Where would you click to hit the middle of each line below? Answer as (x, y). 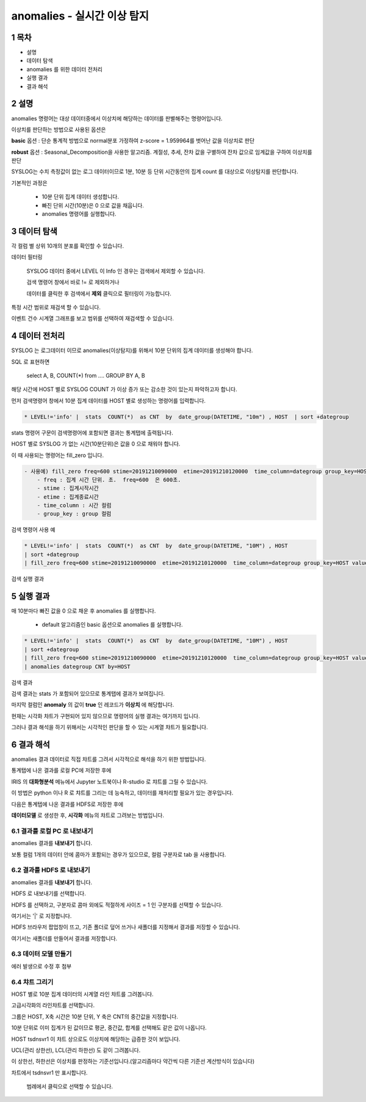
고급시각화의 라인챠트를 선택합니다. (53, 1005)
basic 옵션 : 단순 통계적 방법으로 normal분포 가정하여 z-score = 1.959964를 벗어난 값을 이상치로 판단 (133, 141)
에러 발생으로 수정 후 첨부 (41, 966)
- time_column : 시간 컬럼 (74, 506)
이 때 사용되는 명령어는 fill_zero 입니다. (58, 455)
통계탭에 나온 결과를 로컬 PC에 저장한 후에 (61, 770)
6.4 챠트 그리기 (32, 982)
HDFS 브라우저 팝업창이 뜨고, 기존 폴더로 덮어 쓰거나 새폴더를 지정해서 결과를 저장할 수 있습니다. (126, 927)
